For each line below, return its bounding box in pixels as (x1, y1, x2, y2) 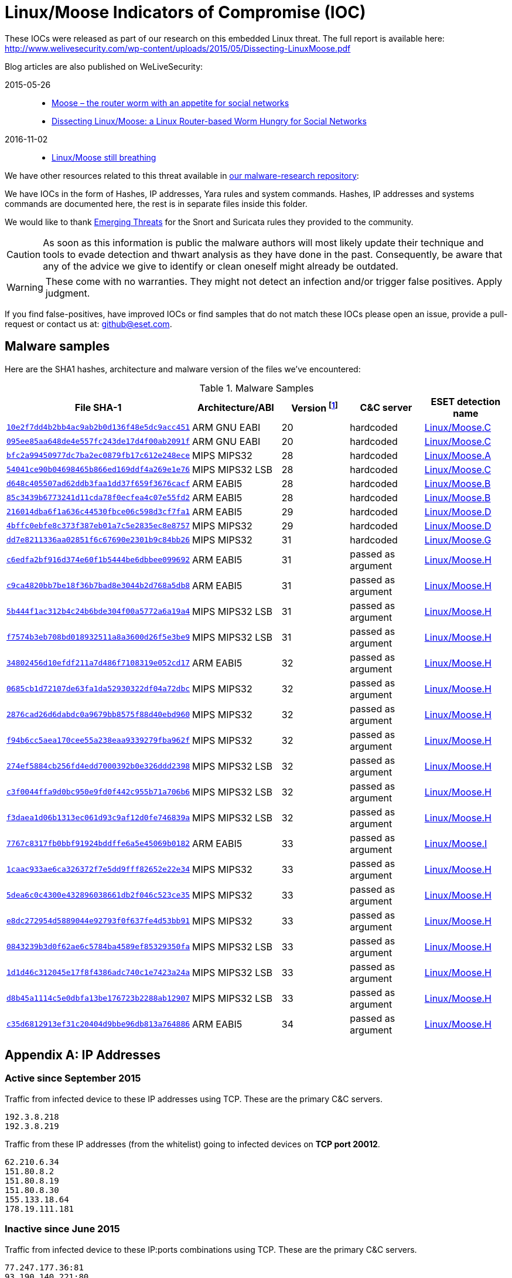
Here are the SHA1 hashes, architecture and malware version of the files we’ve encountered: (5, 363, 361, 374)
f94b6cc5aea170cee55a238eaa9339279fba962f (6, 736, 190, 745)
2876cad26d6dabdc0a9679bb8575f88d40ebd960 (6, 710, 190, 719)
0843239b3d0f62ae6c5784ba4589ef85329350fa (6, 942, 190, 951)
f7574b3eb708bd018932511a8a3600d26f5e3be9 (6, 633, 190, 642)
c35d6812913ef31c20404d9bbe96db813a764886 (6, 1019, 190, 1029)
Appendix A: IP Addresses (5, 1048, 161, 1063)
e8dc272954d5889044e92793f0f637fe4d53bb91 (6, 916, 190, 926)
